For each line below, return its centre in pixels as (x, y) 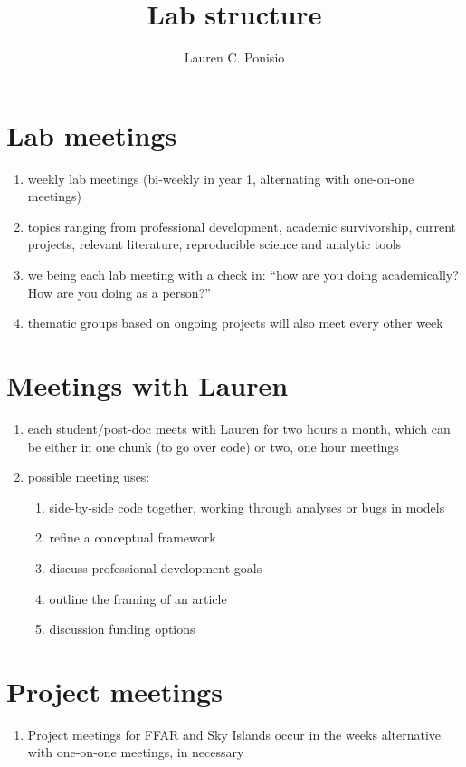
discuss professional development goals (156, 567)
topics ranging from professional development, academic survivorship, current (242, 226)
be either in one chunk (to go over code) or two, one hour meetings (213, 446)
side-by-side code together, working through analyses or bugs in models (247, 507)
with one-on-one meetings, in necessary (136, 752)
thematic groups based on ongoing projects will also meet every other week (235, 323)
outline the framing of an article (138, 598)
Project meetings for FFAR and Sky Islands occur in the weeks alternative (234, 734)
